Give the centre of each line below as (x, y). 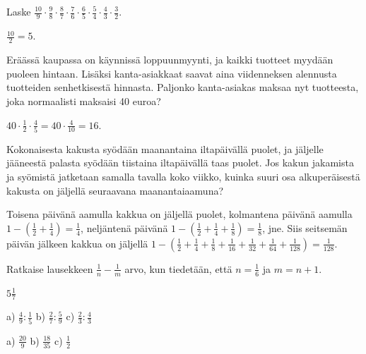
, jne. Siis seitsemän (305, 227)
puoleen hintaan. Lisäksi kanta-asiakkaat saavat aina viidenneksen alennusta (172, 73)
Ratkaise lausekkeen (50, 268)
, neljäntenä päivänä (124, 227)
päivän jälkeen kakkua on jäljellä (77, 243)
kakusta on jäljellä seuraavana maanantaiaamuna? (115, 190)
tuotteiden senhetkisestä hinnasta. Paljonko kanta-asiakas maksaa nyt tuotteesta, (183, 87)
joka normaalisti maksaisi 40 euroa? (84, 100)
